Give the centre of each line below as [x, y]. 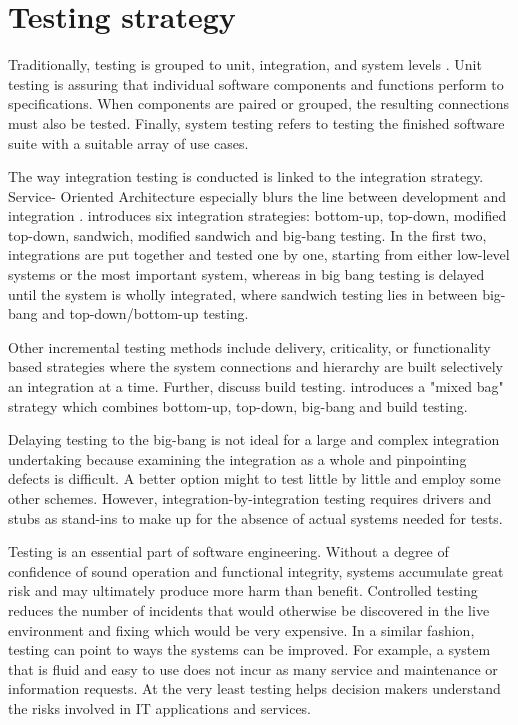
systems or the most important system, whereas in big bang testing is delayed [246, 274]
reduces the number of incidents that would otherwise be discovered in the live [249, 609]
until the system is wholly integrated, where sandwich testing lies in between [243, 293]
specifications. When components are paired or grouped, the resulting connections [259, 103]
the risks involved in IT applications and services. [160, 707]
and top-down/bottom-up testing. [145, 313]
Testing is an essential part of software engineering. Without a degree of [228, 551]
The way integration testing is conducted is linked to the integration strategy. [246, 176]
